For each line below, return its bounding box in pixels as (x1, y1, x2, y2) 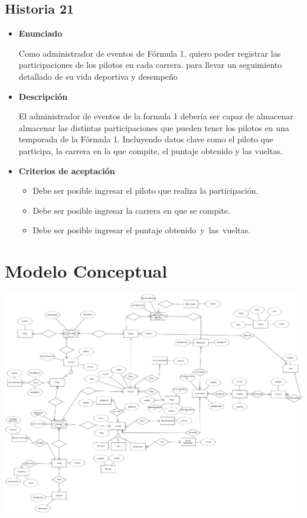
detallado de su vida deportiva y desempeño (18, 70, 178, 82)
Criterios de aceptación (18, 164, 115, 177)
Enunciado (18, 27, 63, 40)
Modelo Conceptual (5, 259, 168, 283)
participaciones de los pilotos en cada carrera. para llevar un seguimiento (18, 58, 282, 71)
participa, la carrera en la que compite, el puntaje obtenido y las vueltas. (18, 144, 283, 157)
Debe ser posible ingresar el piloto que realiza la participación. (32, 184, 259, 197)
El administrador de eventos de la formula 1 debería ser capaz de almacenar (18, 110, 293, 122)
